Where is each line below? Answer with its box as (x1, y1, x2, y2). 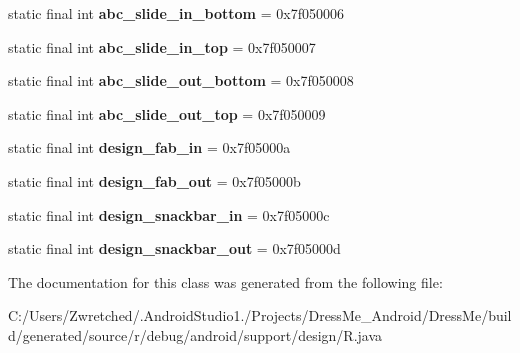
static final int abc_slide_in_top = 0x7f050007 (8, 36, 316, 57)
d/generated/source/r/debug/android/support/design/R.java (8, 324, 383, 345)
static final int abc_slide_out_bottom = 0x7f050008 (8, 70, 354, 91)
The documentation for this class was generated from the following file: (8, 271, 443, 292)
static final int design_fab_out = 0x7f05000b (8, 170, 301, 191)
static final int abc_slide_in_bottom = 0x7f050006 (8, 3, 344, 23)
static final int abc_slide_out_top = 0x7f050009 (8, 103, 326, 124)
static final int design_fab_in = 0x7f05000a (8, 137, 291, 158)
